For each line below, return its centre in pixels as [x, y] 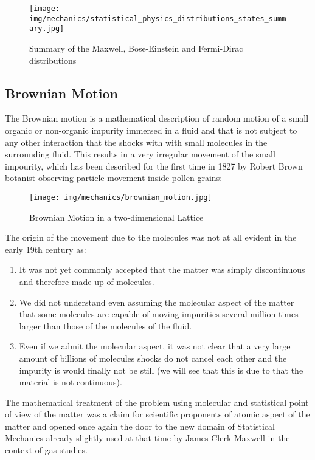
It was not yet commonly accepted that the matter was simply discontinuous [162, 269]
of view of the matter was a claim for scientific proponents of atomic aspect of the [157, 414]
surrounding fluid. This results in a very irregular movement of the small [140, 154]
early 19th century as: [46, 249]
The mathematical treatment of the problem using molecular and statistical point [157, 402]
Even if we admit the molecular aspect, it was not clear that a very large [155, 346]
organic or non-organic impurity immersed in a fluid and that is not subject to [151, 130]
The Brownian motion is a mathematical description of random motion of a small [157, 118]
